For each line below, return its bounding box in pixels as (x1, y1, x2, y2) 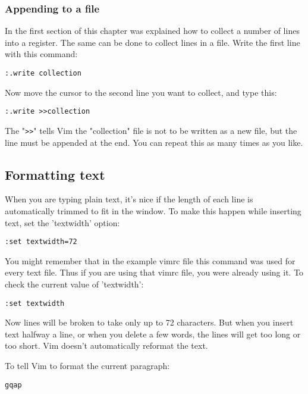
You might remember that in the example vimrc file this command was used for (5, 254, 296, 267)
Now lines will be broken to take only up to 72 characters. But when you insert (5, 316, 294, 329)
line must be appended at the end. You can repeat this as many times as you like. (5, 136, 303, 148)
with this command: (5, 48, 78, 60)
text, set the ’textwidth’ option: (5, 216, 120, 229)
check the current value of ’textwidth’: (5, 277, 144, 290)
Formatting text (5, 165, 105, 183)
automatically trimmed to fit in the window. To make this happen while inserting (5, 204, 301, 217)
